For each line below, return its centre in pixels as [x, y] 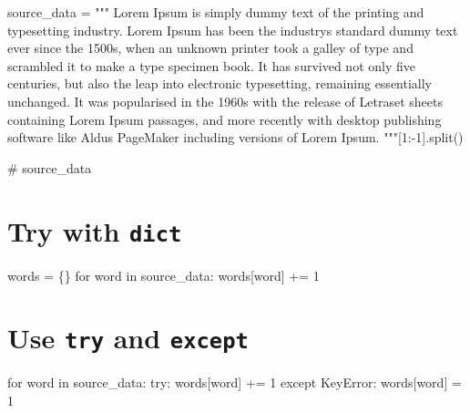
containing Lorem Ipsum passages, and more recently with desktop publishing [225, 119]
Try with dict [95, 230]
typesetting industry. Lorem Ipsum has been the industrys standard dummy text [233, 30]
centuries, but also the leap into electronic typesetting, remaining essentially [220, 83]
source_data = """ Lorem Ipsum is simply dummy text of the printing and [216, 12]
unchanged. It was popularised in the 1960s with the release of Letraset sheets [225, 101]
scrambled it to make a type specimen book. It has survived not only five [211, 65]
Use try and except [128, 338]
